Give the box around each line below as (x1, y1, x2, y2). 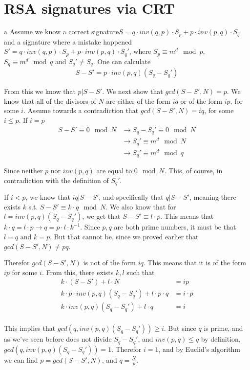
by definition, (201, 334, 241, 344)
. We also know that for (105, 201, 176, 211)
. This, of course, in (164, 165, 223, 176)
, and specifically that (99, 192, 164, 202)
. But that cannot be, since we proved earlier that (50, 231, 199, 241)
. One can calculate (93, 56, 151, 66)
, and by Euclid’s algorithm (158, 344, 241, 354)
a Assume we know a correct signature (4, 26, 119, 37)
